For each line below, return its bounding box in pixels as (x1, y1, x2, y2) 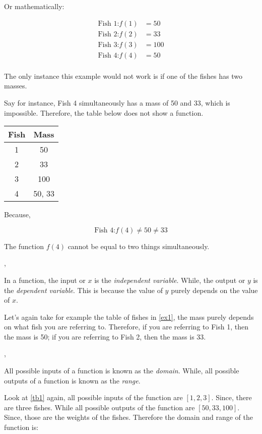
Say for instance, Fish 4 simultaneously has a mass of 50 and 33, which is (4, 97, 230, 108)
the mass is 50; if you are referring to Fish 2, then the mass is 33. (4, 331, 206, 342)
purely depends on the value (171, 284, 258, 295)
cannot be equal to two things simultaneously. (68, 240, 210, 251)
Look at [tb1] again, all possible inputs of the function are (4, 392, 183, 403)
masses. (4, 80, 27, 91)
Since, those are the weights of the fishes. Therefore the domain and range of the (4, 412, 253, 422)
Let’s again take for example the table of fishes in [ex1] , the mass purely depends (4, 311, 254, 322)
